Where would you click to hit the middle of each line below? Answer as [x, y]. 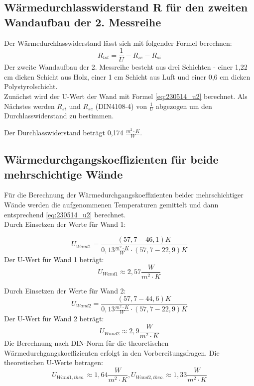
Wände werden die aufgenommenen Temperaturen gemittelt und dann [111, 205]
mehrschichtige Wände [63, 174]
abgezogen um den [184, 106]
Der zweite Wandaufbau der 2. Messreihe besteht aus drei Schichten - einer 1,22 [126, 67]
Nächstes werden [29, 106]
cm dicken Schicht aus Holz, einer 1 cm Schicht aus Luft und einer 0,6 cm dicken [127, 76]
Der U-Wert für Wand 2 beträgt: [54, 319]
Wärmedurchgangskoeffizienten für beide [111, 159]
